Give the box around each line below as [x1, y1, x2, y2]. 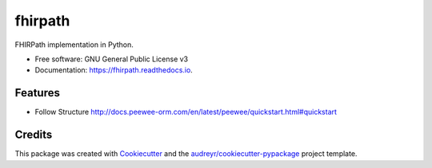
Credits [14, 128, 53, 142]
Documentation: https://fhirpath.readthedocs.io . [34, 65, 194, 75]
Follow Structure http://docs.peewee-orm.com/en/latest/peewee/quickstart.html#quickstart [34, 107, 338, 117]
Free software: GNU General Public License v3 [34, 54, 189, 64]
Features [14, 86, 60, 100]
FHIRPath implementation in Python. [14, 40, 134, 49]
